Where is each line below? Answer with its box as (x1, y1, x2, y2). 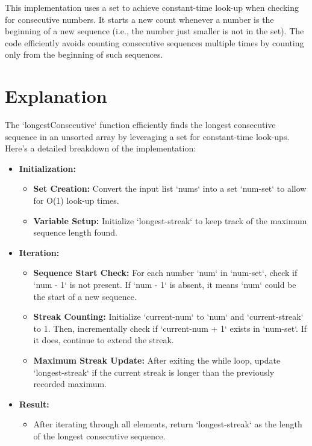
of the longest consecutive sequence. (33, 429, 166, 442)
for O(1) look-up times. (33, 194, 119, 207)
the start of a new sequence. (33, 290, 137, 302)
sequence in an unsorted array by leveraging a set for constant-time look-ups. (5, 130, 290, 142)
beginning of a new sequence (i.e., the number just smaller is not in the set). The (5, 25, 304, 37)
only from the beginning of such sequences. (5, 48, 163, 61)
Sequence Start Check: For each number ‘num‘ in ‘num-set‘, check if (33, 266, 298, 279)
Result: (19, 397, 49, 410)
